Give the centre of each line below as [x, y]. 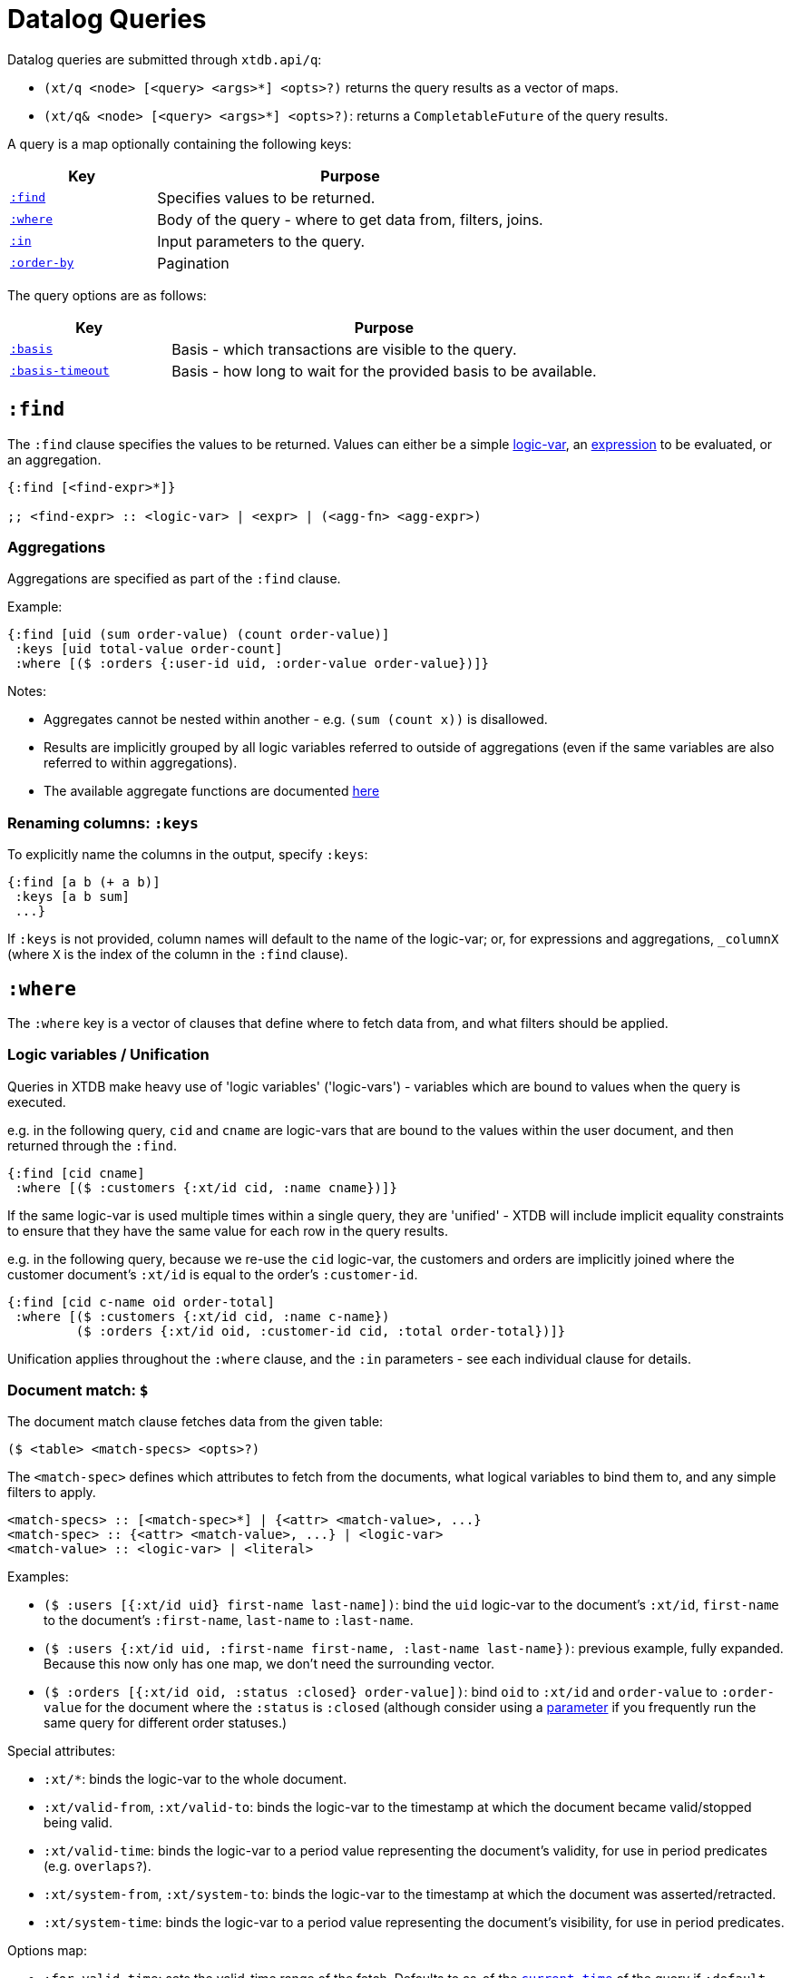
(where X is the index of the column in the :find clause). [178, 955]
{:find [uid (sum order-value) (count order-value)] [199, 635]
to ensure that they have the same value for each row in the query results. [228, 1230]
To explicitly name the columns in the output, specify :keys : [188, 855]
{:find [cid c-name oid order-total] [142, 1302]
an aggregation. [54, 459]
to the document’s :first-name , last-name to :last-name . [229, 1621]
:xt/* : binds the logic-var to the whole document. [195, 1779]
